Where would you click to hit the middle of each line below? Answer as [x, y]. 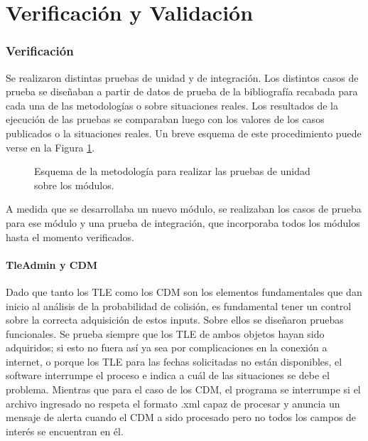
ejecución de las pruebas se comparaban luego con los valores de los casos [165, 119]
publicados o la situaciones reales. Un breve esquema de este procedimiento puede [184, 133]
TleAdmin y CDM [52, 264]
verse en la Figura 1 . [50, 147]
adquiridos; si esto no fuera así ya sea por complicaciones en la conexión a [167, 347]
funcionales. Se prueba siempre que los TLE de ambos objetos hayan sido [165, 333]
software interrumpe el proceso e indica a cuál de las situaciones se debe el [168, 375]
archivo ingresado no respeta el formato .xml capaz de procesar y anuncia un [173, 403]
